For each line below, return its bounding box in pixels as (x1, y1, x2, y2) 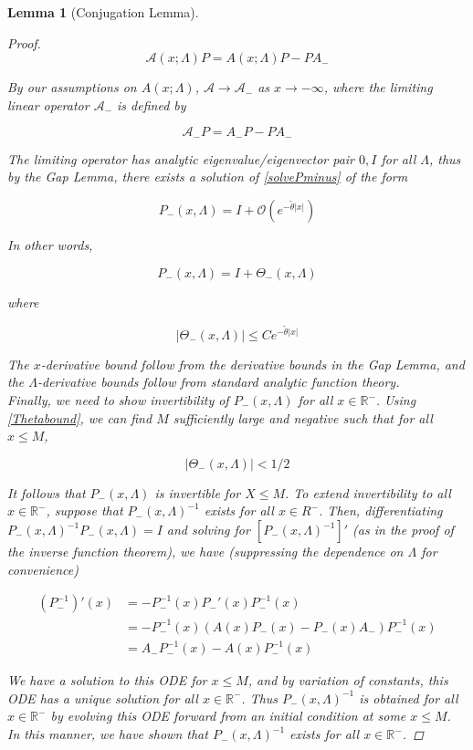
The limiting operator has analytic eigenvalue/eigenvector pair (7, 149, 355, 168)
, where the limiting (323, 78, 433, 97)
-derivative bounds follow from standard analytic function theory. (37, 372, 400, 391)
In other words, (7, 235, 93, 255)
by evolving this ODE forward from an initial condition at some (50, 706, 406, 725)
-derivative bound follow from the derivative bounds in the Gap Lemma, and (40, 354, 465, 373)
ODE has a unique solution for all (7, 688, 198, 707)
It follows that (7, 483, 86, 502)
